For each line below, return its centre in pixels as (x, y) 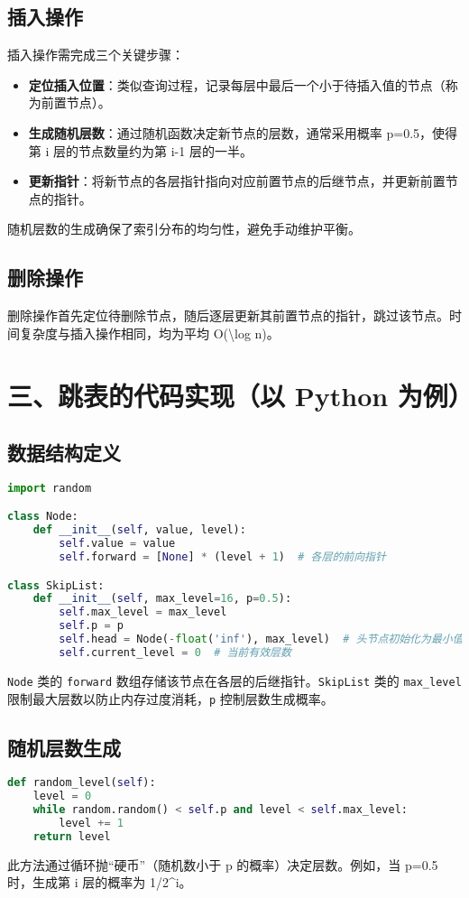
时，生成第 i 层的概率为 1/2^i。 (100, 882)
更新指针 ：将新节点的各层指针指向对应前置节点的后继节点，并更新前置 (237, 181)
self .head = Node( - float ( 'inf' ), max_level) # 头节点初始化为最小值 (261, 639)
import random (50, 488)
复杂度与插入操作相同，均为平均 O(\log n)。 (149, 333)
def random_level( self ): (82, 783)
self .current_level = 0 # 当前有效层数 (175, 652)
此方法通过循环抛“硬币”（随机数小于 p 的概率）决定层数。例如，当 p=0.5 (223, 864)
